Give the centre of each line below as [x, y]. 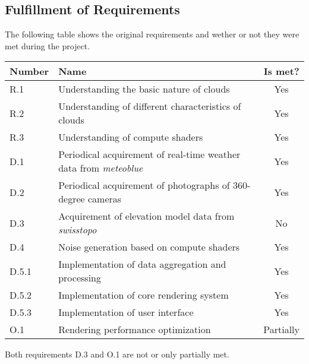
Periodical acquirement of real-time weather [149, 154]
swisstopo [78, 230]
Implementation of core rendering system [144, 295]
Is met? [281, 71]
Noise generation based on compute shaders [149, 247]
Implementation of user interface [126, 312]
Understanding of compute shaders [131, 137]
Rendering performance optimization [135, 330]
